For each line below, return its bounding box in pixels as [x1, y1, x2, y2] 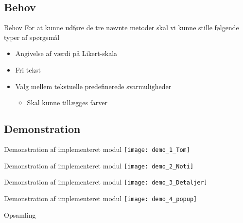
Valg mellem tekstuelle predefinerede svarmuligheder [15, 81, 172, 91]
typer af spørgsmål [4, 32, 60, 42]
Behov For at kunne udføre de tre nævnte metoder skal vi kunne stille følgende [4, 22, 239, 33]
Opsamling [4, 209, 36, 220]
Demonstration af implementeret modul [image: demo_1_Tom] [4, 144, 190, 154]
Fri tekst [15, 64, 41, 74]
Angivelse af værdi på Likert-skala [15, 48, 118, 58]
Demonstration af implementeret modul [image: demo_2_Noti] [4, 160, 194, 170]
